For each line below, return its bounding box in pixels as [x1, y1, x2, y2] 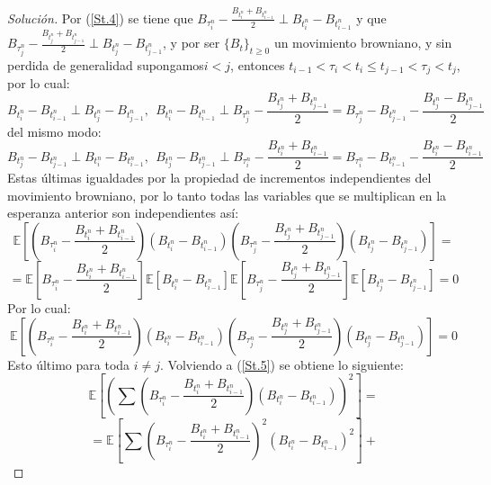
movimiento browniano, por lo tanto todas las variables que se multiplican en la [7, 185, 447, 204]
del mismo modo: [7, 121, 102, 140]
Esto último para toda [7, 355, 130, 373]
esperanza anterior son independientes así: [7, 203, 239, 222]
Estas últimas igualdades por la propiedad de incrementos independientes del [7, 168, 432, 187]
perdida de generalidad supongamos [7, 55, 204, 74]
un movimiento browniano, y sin [273, 33, 452, 52]
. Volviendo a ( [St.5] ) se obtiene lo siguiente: [160, 355, 404, 373]
